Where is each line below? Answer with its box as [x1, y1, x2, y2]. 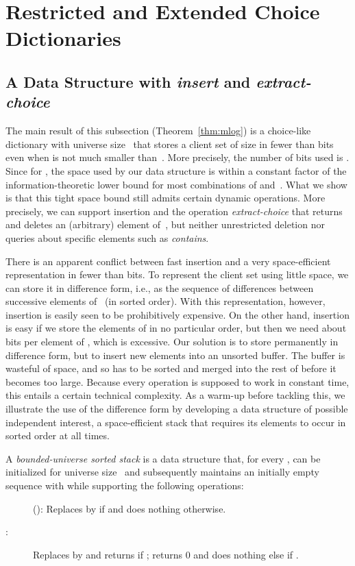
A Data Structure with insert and [5, 71, 251, 92]
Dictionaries [5, 24, 121, 52]
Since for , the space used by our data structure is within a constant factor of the [5, 163, 347, 177]
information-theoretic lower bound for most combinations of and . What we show [5, 177, 347, 191]
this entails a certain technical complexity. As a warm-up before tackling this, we [5, 388, 345, 402]
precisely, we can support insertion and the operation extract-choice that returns [5, 204, 343, 218]
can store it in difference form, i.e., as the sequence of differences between [5, 280, 314, 295]
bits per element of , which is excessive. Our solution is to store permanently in [5, 334, 339, 349]
